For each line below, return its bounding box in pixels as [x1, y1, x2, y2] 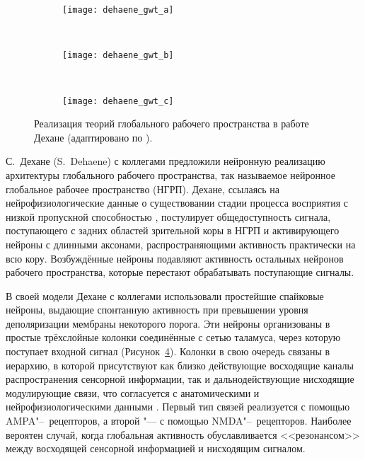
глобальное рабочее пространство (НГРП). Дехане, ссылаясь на [6, 181, 280, 196]
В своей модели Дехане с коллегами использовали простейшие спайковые [6, 288, 324, 303]
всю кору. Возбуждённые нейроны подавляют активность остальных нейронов [6, 251, 344, 265]
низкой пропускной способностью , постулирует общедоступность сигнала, [6, 209, 331, 224]
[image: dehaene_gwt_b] [62, 50, 174, 61]
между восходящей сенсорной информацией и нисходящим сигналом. [6, 441, 306, 456]
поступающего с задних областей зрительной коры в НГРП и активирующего [6, 223, 340, 238]
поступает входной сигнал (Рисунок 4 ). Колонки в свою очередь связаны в [6, 344, 330, 359]
